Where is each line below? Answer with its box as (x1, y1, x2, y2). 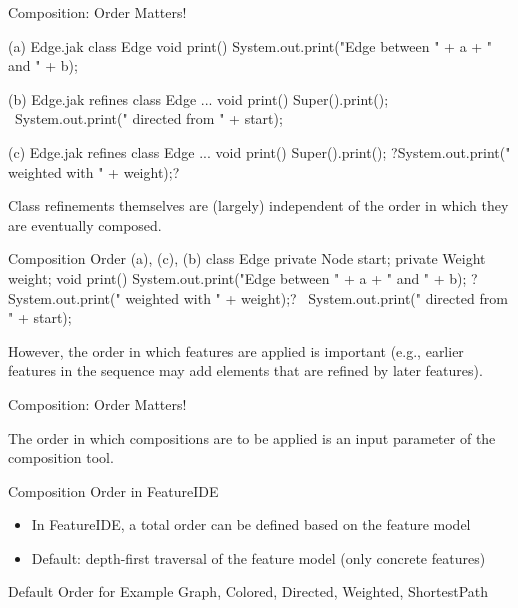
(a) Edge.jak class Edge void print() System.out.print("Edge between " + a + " (8, 35, 493, 56)
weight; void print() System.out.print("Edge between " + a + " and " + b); (8, 267, 467, 288)
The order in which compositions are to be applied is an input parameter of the (8, 427, 496, 448)
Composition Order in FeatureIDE (8, 480, 219, 501)
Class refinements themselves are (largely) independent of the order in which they (8, 195, 509, 216)
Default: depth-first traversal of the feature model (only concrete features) (31, 547, 486, 568)
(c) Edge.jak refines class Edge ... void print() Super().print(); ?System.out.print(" (8, 141, 511, 162)
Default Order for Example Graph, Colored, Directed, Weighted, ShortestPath (8, 581, 489, 602)
